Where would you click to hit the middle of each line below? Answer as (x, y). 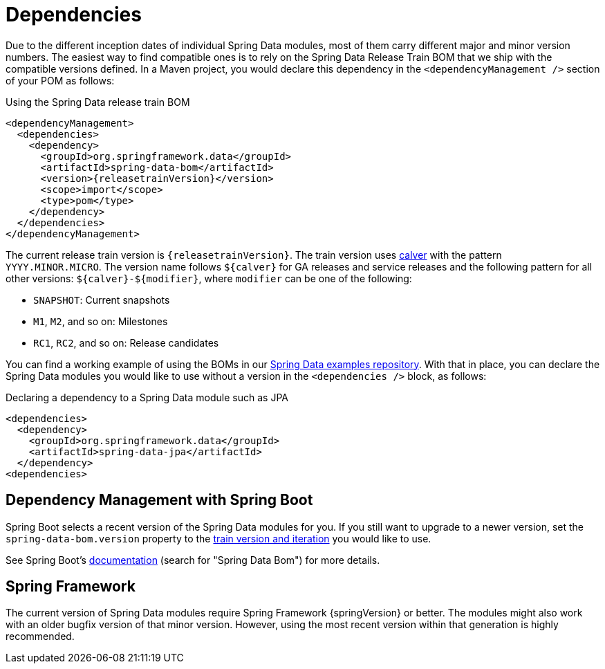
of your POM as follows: (60, 80)
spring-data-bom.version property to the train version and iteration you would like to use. (218, 538)
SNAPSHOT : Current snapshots (102, 300)
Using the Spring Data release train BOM (98, 102)
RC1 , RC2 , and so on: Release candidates (126, 342)
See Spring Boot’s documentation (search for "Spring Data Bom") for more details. (193, 560)
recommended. (40, 636)
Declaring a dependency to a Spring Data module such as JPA (147, 397)
